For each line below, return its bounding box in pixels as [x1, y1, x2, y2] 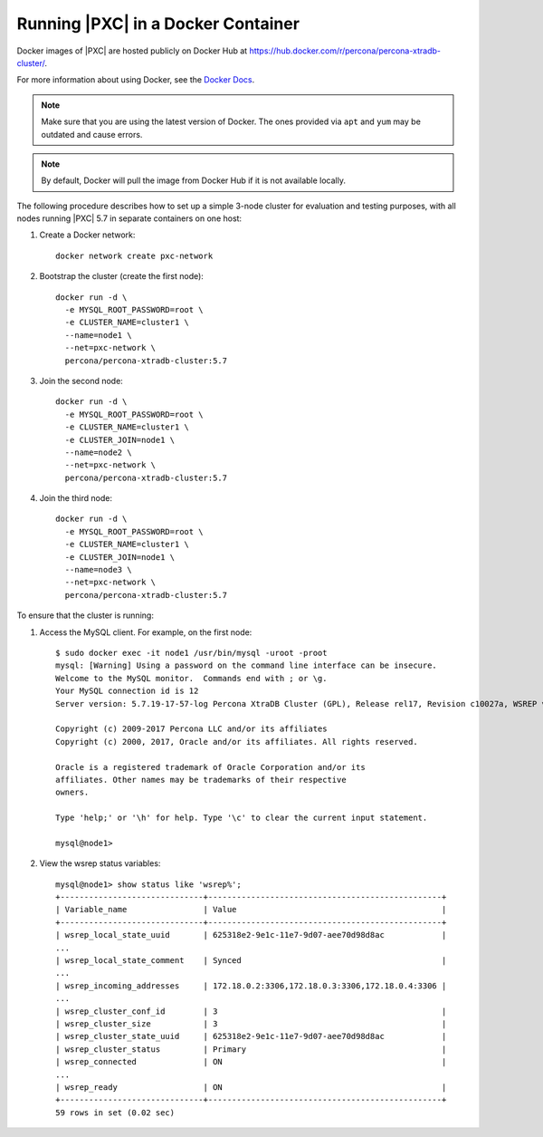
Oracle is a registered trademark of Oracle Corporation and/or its [55, 762, 366, 772]
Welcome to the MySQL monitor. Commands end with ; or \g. [55, 673, 328, 683]
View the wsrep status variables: [39, 858, 161, 869]
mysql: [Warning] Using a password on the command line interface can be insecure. [55, 660, 438, 670]
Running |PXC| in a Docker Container [16, 14, 300, 34]
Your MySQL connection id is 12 [55, 686, 199, 697]
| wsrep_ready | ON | [55, 1082, 447, 1092]
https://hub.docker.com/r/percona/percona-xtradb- [249, 45, 442, 56]
